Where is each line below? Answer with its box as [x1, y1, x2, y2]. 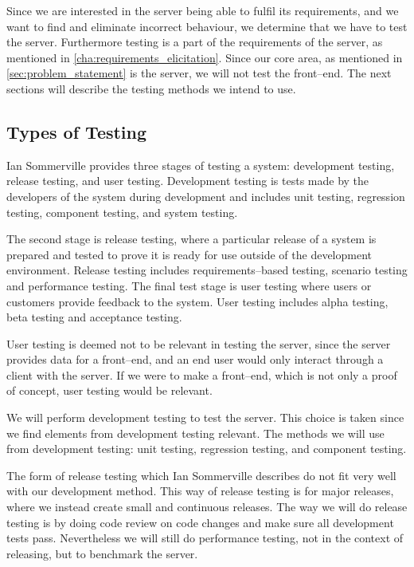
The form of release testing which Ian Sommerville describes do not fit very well [6, 467, 396, 483]
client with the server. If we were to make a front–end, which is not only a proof [6, 366, 397, 383]
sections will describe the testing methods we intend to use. [6, 80, 296, 96]
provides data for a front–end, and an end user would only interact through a [6, 351, 384, 368]
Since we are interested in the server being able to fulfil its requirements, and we [6, 2, 399, 18]
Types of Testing [6, 119, 147, 144]
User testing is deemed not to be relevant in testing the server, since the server [6, 335, 391, 352]
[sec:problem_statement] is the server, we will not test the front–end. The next [6, 65, 392, 81]
